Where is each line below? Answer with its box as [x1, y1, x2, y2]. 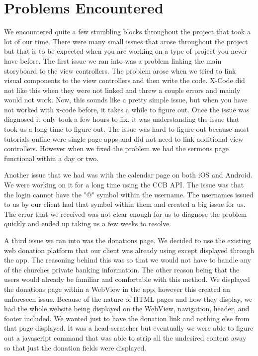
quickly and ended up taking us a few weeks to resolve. [4, 218, 172, 229]
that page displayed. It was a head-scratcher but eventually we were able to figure [4, 323, 254, 333]
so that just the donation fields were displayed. [4, 342, 147, 353]
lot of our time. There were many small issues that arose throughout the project [4, 36, 248, 46]
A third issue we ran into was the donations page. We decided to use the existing [4, 235, 251, 245]
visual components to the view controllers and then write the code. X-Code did [4, 75, 245, 86]
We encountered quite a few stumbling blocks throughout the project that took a [4, 26, 251, 37]
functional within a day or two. [4, 153, 99, 163]
